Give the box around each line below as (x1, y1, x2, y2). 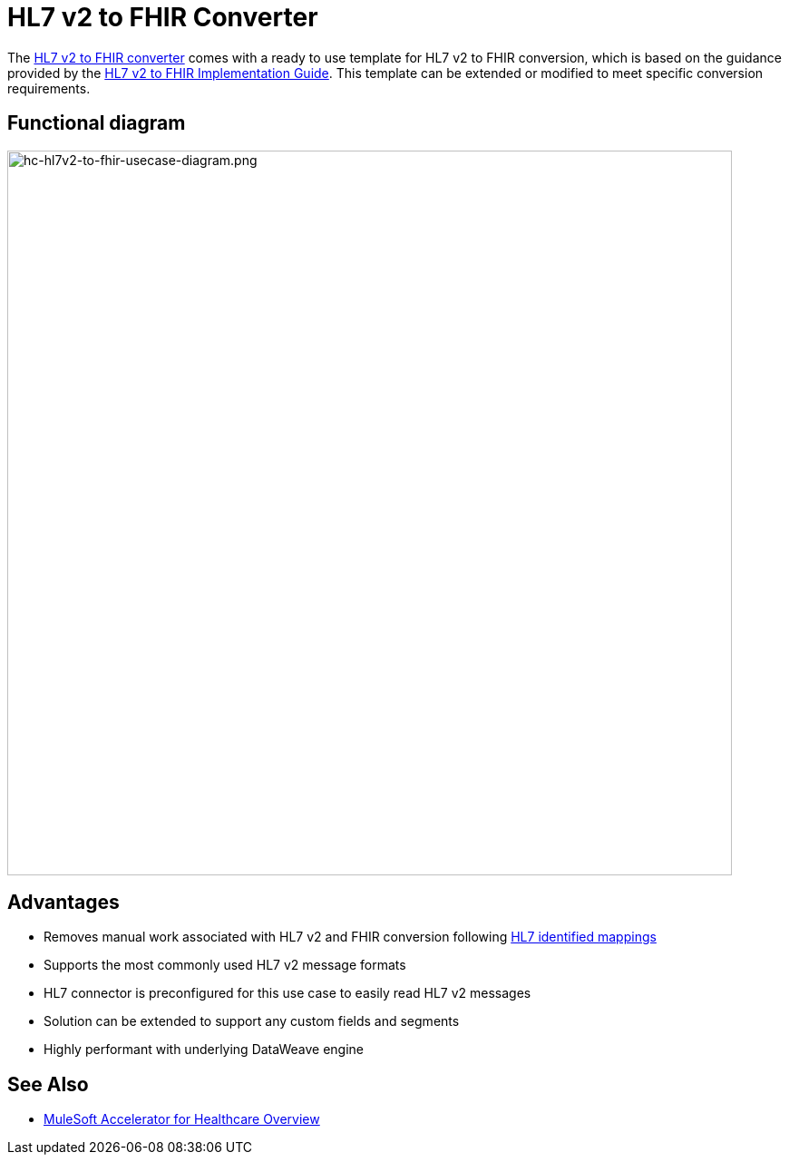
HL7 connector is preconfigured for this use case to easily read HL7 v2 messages (44, 985, 531, 1001)
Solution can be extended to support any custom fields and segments (44, 1013, 460, 1030)
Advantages (7, 891, 120, 914)
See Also (7, 1072, 89, 1096)
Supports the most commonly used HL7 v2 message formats (44, 957, 406, 973)
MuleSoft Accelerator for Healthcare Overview (44, 1111, 320, 1128)
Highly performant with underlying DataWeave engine (44, 1041, 364, 1058)
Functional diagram (7, 112, 186, 135)
